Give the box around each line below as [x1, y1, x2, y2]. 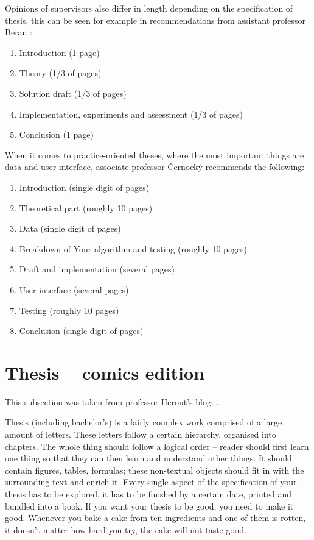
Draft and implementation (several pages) [19, 263, 175, 275]
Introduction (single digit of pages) [19, 180, 150, 193]
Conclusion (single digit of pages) [19, 324, 144, 337]
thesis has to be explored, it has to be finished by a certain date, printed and [5, 487, 292, 500]
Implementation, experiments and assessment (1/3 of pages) [19, 107, 243, 120]
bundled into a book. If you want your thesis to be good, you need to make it [5, 499, 294, 512]
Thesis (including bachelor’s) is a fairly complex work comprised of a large [5, 416, 282, 428]
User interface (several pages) [19, 283, 129, 296]
